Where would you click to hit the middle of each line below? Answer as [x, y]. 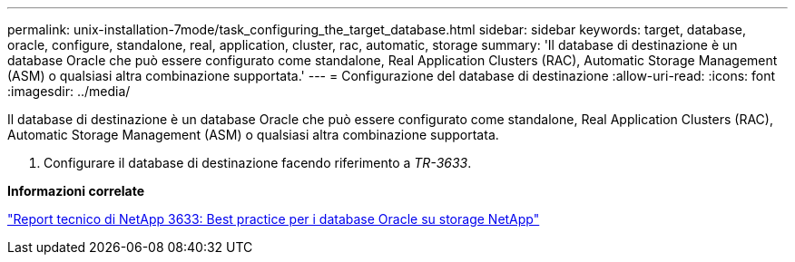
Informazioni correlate [76, 191]
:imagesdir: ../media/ [69, 91]
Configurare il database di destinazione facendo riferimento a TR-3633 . [258, 163]
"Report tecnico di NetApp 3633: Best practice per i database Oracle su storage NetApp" [274, 219]
